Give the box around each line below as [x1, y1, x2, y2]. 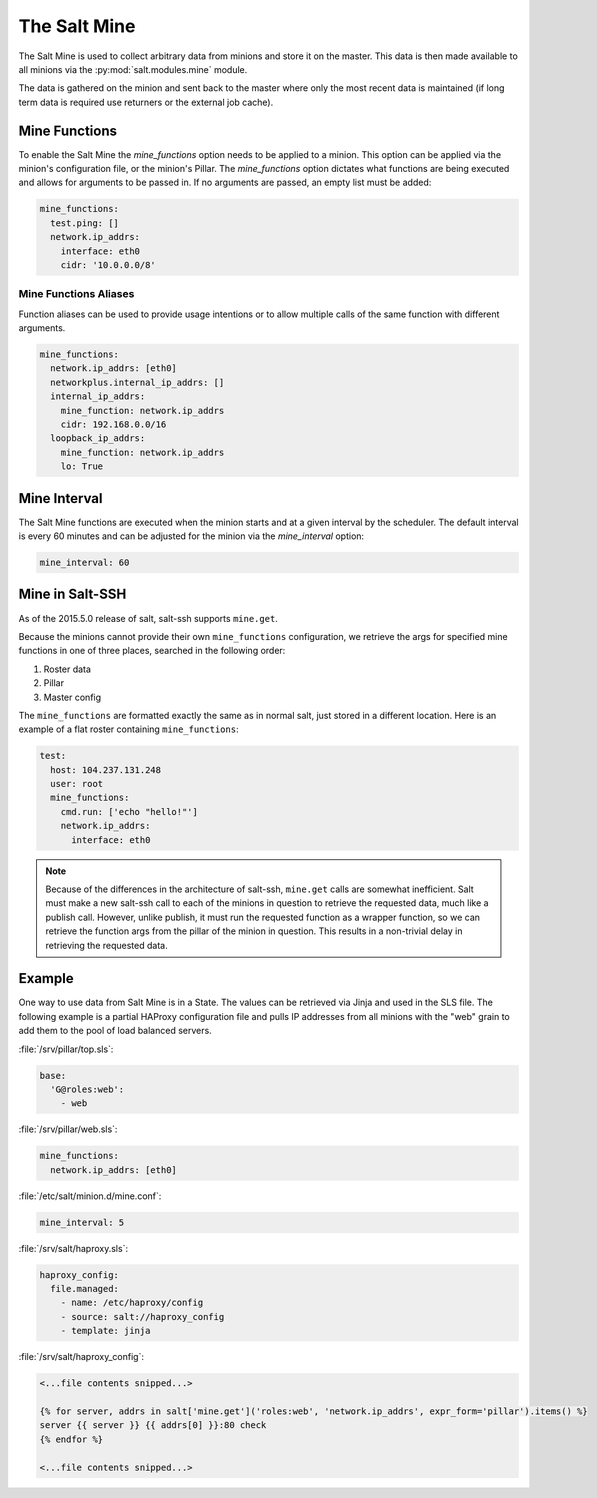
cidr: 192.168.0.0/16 [60, 419, 167, 430]
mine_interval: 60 [39, 557, 130, 569]
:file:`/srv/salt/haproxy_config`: [18, 1351, 145, 1363]
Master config [43, 691, 102, 703]
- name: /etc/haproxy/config [60, 1297, 204, 1309]
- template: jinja [60, 1325, 151, 1337]
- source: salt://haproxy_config [60, 1311, 225, 1322]
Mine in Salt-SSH [18, 586, 127, 603]
